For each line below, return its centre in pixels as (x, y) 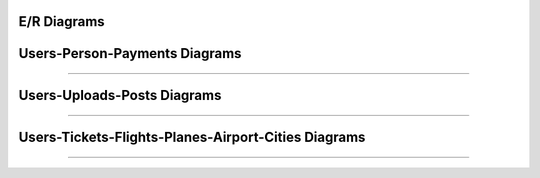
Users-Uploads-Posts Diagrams (120, 95)
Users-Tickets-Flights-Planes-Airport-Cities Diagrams (192, 137)
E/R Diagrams (61, 21)
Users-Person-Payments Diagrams (130, 53)
